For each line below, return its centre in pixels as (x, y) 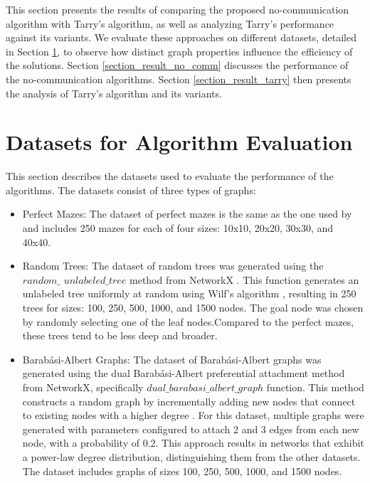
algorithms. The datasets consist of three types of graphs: (131, 190)
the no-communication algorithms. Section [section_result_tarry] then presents (179, 79)
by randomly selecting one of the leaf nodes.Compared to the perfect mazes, (188, 321)
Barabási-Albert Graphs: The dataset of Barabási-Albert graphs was (172, 359)
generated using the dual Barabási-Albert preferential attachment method (184, 373)
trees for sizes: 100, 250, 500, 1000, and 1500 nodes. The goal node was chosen (193, 308)
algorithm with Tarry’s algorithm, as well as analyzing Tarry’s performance (170, 23)
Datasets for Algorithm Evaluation (179, 142)
